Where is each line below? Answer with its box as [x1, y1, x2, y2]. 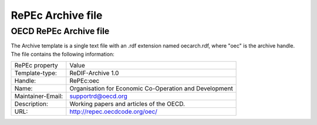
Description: [14, 100, 48, 108]
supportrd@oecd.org [69, 92, 127, 100]
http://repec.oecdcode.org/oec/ [69, 107, 158, 116]
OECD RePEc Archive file [11, 26, 110, 36]
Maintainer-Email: [14, 92, 63, 100]
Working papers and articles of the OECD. [69, 100, 185, 108]
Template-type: [14, 69, 57, 77]
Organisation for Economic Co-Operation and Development [69, 85, 233, 93]
